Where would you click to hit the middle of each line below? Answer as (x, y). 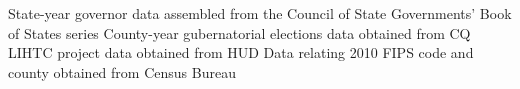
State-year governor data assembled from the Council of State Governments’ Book (260, 13)
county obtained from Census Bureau (122, 71)
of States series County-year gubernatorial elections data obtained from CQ (239, 32)
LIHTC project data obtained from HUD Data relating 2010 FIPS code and (241, 52)
